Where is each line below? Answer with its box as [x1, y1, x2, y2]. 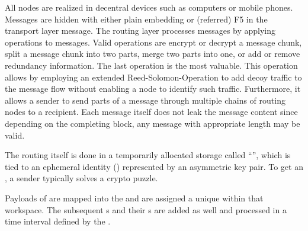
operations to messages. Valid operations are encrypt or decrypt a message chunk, [5, 36, 302, 48]
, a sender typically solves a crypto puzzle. [5, 172, 158, 184]
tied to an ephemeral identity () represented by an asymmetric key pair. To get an [5, 160, 303, 172]
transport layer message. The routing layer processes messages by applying [5, 24, 276, 37]
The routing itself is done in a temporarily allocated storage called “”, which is [5, 149, 291, 161]
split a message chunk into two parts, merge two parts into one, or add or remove [5, 47, 300, 60]
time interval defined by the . [5, 215, 111, 227]
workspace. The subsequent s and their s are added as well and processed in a [5, 203, 287, 216]
